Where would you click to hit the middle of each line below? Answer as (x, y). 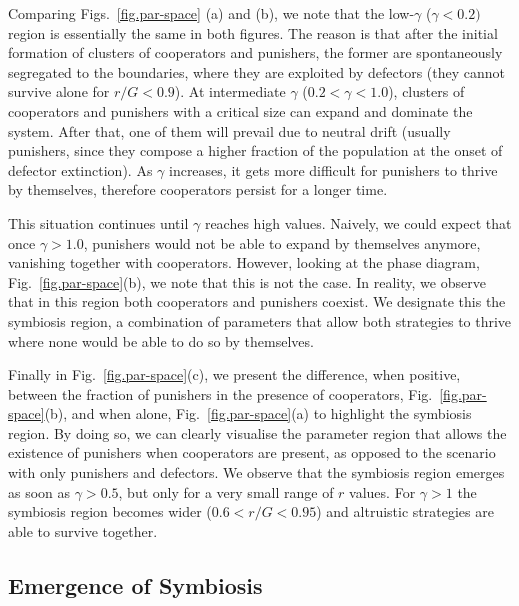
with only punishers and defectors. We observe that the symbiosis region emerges (256, 472)
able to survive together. (83, 530)
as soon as (39, 491)
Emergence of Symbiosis (135, 584)
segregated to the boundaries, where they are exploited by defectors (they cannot (257, 71)
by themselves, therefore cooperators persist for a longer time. (198, 189)
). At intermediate (230, 91)
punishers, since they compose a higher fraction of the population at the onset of (255, 150)
